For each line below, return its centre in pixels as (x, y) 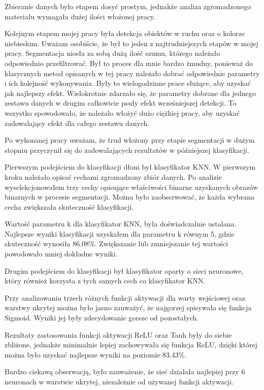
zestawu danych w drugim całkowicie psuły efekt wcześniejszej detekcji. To (121, 103)
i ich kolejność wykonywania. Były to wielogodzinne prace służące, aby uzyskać (128, 83)
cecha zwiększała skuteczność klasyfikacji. (69, 206)
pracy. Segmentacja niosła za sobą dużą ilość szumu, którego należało (112, 53)
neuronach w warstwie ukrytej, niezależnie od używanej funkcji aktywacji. (119, 381)
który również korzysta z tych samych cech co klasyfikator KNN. (105, 281)
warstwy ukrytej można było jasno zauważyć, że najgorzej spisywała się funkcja (128, 307)
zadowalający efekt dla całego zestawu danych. (77, 123)
